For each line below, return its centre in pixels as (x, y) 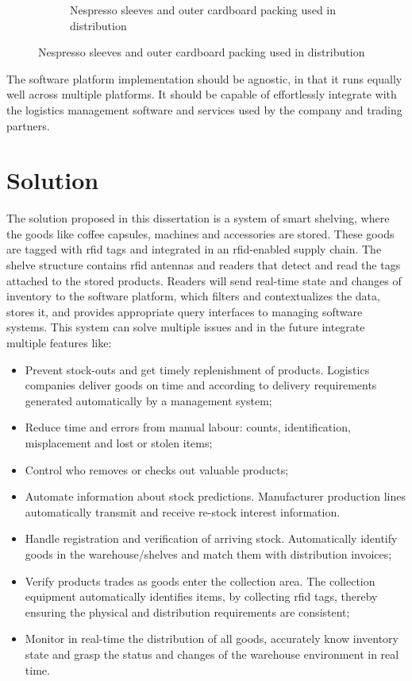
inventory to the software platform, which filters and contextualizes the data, (193, 296)
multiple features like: (59, 343)
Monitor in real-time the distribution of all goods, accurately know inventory (212, 638)
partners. (28, 125)
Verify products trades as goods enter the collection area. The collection (200, 580)
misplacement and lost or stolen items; (119, 443)
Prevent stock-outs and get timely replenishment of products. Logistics (197, 369)
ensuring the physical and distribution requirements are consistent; (187, 611)
